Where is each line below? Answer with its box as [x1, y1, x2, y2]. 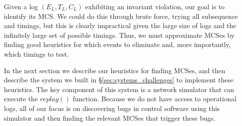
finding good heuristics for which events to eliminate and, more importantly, [4, 39, 231, 49]
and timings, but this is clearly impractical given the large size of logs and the [4, 20, 237, 31]
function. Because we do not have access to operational [72, 94, 237, 104]
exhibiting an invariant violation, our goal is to [85, 1, 225, 11]
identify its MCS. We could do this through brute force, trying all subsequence [4, 11, 238, 21]
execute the [4, 94, 38, 104]
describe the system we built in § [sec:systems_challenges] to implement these [4, 75, 234, 85]
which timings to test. [4, 48, 69, 59]
